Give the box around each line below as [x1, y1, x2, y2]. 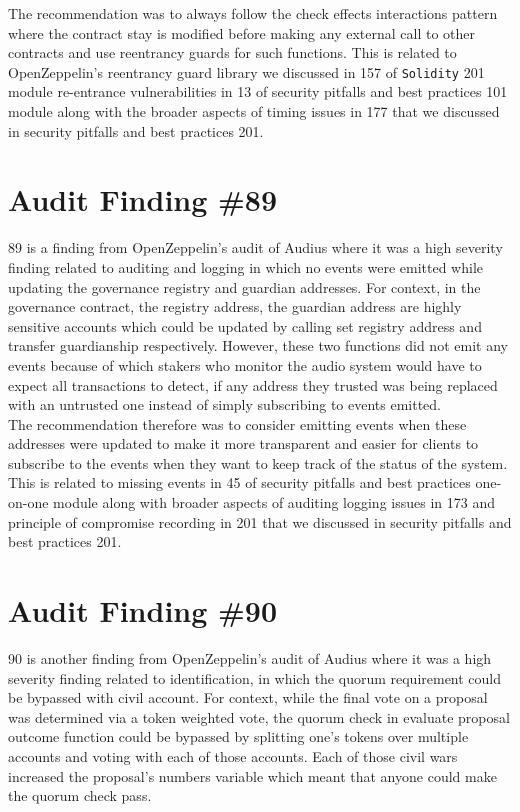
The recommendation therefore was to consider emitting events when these [8, 413, 467, 434]
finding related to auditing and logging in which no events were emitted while [8, 256, 484, 277]
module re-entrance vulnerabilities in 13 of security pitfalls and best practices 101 [8, 81, 508, 102]
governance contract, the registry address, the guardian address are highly [8, 296, 462, 317]
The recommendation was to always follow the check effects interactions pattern [8, 3, 498, 23]
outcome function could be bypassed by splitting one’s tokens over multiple [8, 726, 469, 747]
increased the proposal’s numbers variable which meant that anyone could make [8, 765, 497, 786]
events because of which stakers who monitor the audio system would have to [8, 354, 482, 375]
